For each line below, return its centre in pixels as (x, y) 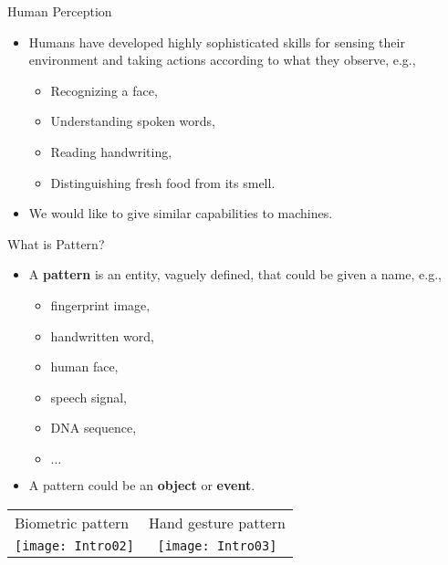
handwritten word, (102, 335)
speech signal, (89, 397)
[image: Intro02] (74, 545)
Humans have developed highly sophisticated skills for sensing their (217, 42)
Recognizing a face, (104, 90)
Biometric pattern (72, 522)
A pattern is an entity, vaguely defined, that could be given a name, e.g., (235, 274)
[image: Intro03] (217, 545)
